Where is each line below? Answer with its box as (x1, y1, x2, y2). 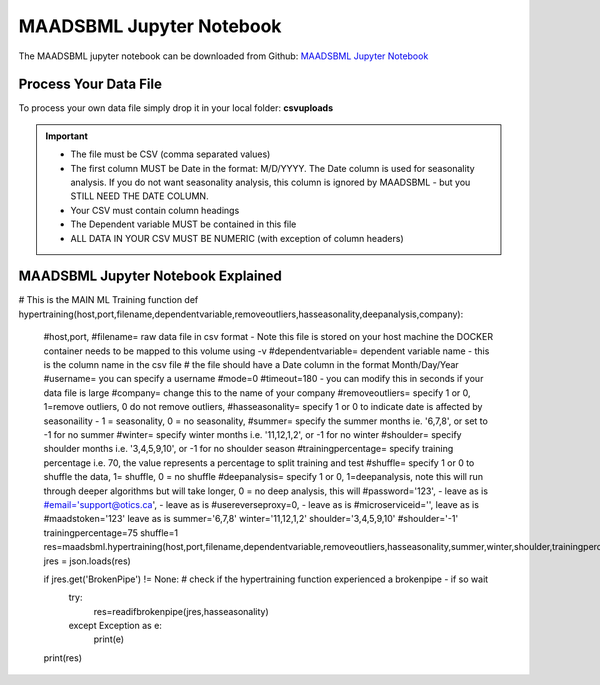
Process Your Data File (18, 76, 162, 93)
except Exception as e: (68, 620, 162, 632)
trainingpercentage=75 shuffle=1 (43, 526, 179, 539)
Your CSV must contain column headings (70, 204, 240, 216)
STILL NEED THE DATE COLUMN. (70, 190, 209, 202)
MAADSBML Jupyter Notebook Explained (18, 268, 282, 285)
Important (45, 130, 89, 142)
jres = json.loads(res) (43, 555, 132, 567)
